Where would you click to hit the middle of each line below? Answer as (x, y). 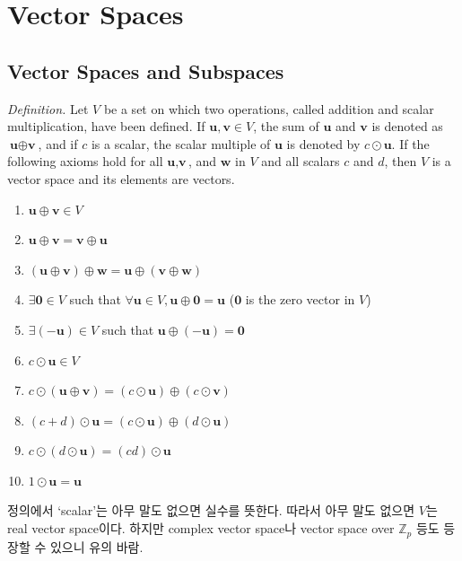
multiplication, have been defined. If (106, 126)
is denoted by (323, 143)
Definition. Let (48, 108)
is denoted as (407, 126)
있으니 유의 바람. (96, 546)
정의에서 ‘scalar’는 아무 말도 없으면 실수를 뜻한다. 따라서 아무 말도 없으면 (211, 510)
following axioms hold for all (85, 161)
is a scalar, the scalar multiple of (181, 143)
